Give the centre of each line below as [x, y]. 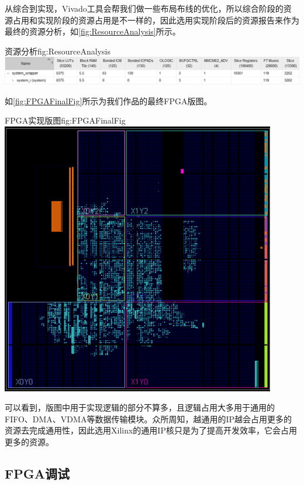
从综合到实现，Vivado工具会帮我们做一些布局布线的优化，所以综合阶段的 [144, 8]
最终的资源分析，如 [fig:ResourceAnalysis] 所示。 [93, 31]
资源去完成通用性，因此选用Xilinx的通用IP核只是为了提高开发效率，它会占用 [151, 430]
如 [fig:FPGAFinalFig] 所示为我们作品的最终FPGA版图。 [108, 100]
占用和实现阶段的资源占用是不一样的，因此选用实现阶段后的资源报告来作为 [156, 20]
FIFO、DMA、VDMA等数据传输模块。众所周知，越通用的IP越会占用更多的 [148, 419]
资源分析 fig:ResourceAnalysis [58, 51]
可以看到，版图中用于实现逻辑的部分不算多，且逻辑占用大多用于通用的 [140, 407]
